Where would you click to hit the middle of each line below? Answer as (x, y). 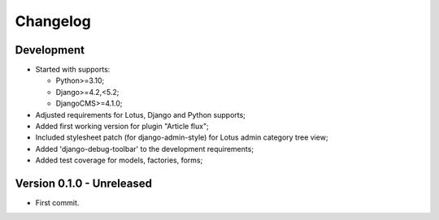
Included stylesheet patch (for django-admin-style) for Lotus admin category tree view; (182, 137)
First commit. (57, 203)
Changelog (53, 21)
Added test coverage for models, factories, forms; (119, 160)
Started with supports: (73, 70)
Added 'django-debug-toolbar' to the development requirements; (145, 149)
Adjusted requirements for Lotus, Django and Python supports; (140, 114)
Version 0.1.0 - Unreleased (83, 183)
